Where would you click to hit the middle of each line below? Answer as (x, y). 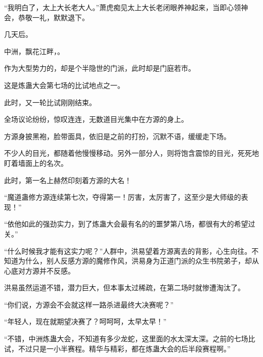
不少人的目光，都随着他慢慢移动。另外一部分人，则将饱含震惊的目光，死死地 (131, 153)
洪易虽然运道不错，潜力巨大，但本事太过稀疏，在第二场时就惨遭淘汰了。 (124, 287)
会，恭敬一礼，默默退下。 (47, 17)
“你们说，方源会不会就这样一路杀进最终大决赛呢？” (89, 304)
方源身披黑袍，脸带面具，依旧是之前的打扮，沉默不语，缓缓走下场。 (117, 136)
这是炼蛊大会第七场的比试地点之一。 (64, 85)
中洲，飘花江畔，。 (34, 51)
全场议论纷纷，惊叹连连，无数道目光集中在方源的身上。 (96, 119)
